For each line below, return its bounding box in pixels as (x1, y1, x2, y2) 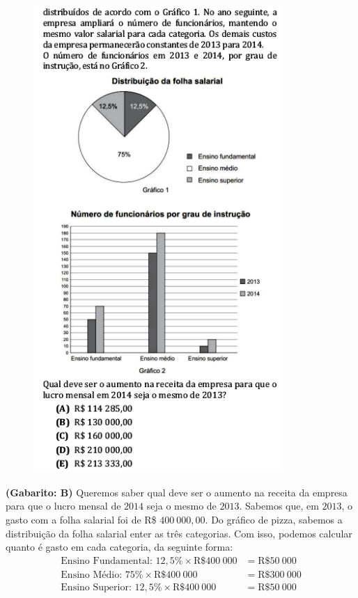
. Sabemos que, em (239, 498, 319, 513)
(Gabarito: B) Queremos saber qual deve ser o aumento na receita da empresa (6, 485, 348, 499)
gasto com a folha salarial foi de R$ (6, 512, 157, 527)
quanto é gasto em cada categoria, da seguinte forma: (6, 540, 233, 554)
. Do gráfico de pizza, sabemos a (205, 512, 343, 527)
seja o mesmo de (146, 498, 217, 513)
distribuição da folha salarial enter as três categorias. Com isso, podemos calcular (6, 526, 352, 540)
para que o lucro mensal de (6, 498, 121, 513)
